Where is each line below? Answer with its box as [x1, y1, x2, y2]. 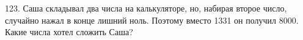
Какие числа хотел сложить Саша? [5, 25, 133, 38]
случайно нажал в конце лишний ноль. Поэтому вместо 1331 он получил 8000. [5, 13, 299, 26]
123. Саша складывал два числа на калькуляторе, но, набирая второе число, [5, 2, 287, 14]
